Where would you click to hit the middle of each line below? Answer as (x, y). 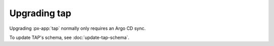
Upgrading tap (40, 13)
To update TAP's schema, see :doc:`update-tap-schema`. (69, 37)
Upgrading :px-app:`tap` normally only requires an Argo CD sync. (77, 28)
